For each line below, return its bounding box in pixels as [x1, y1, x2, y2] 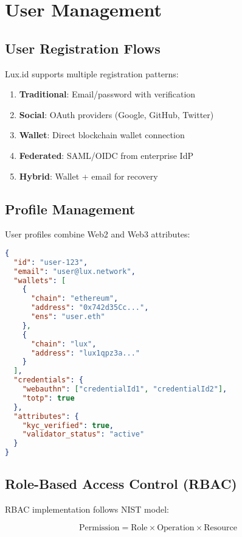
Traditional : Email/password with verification [19, 88, 196, 100]
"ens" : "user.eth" [30, 312, 105, 321]
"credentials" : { [13, 376, 83, 385]
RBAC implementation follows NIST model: [5, 503, 169, 516]
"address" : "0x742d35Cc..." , [30, 303, 149, 312]
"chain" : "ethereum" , [30, 294, 119, 303]
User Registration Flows [5, 38, 161, 57]
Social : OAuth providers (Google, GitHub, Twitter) [19, 108, 214, 121]
